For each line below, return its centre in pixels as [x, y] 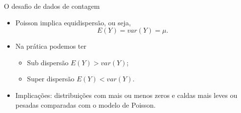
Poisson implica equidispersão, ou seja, [73, 22]
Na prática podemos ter [51, 46]
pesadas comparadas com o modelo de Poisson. [85, 104]
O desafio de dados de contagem [52, 6]
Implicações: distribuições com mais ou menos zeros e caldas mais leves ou [126, 95]
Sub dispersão [48, 62]
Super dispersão [51, 79]
